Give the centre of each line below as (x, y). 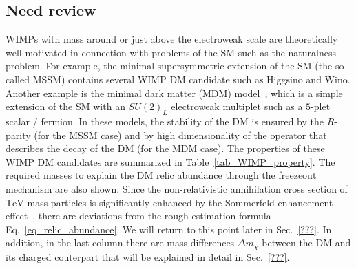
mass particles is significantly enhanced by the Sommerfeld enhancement (180, 202)
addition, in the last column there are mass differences (120, 243)
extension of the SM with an (65, 106)
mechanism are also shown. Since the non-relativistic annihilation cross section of (177, 188)
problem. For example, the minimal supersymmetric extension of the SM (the (169, 66)
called (18, 79)
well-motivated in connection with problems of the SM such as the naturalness (171, 52)
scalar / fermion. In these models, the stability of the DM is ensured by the (165, 121)
